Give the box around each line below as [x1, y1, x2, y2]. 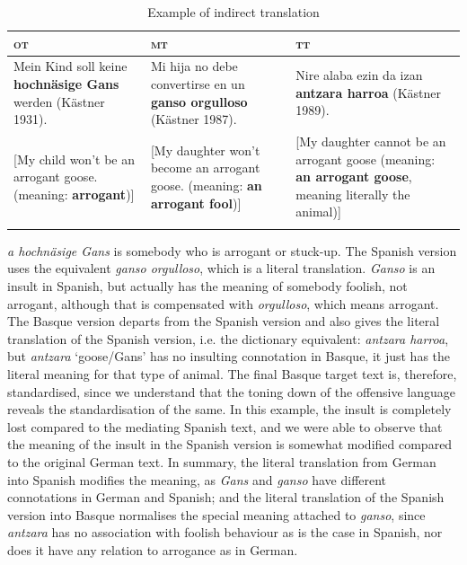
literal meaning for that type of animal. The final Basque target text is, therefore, [7, 364, 457, 383]
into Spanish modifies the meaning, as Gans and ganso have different [7, 470, 387, 489]
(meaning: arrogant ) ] [13, 184, 135, 203]
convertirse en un [150, 75, 245, 93]
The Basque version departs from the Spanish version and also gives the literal [7, 312, 440, 331]
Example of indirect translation [147, 3, 320, 21]
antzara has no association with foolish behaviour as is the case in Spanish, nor [7, 523, 443, 542]
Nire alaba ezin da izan [295, 66, 423, 84]
